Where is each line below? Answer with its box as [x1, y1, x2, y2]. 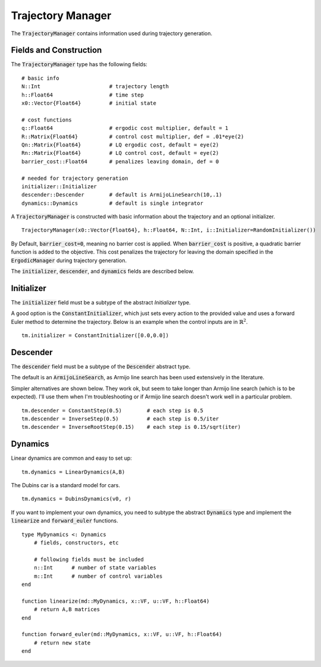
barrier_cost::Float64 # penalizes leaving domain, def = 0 [21, 158, 219, 165]
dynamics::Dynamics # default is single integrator [21, 200, 203, 207]
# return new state [33, 639, 91, 646]
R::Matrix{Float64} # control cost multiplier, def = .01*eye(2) [21, 133, 244, 140]
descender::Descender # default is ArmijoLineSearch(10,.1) [21, 191, 222, 198]
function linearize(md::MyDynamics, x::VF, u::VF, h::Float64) [21, 597, 210, 604]
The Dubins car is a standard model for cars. [11, 482, 121, 489]
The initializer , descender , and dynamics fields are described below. [11, 268, 194, 275]
